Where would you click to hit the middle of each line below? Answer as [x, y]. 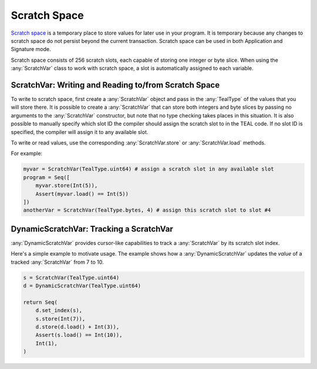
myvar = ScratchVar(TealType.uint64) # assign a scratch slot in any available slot [149, 169]
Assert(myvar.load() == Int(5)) [82, 194]
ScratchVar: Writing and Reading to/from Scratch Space [115, 85]
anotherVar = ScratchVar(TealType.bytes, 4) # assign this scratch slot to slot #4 [147, 210]
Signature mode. [31, 49]
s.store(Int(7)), [60, 318]
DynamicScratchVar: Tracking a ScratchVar [92, 229]
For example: [27, 153]
